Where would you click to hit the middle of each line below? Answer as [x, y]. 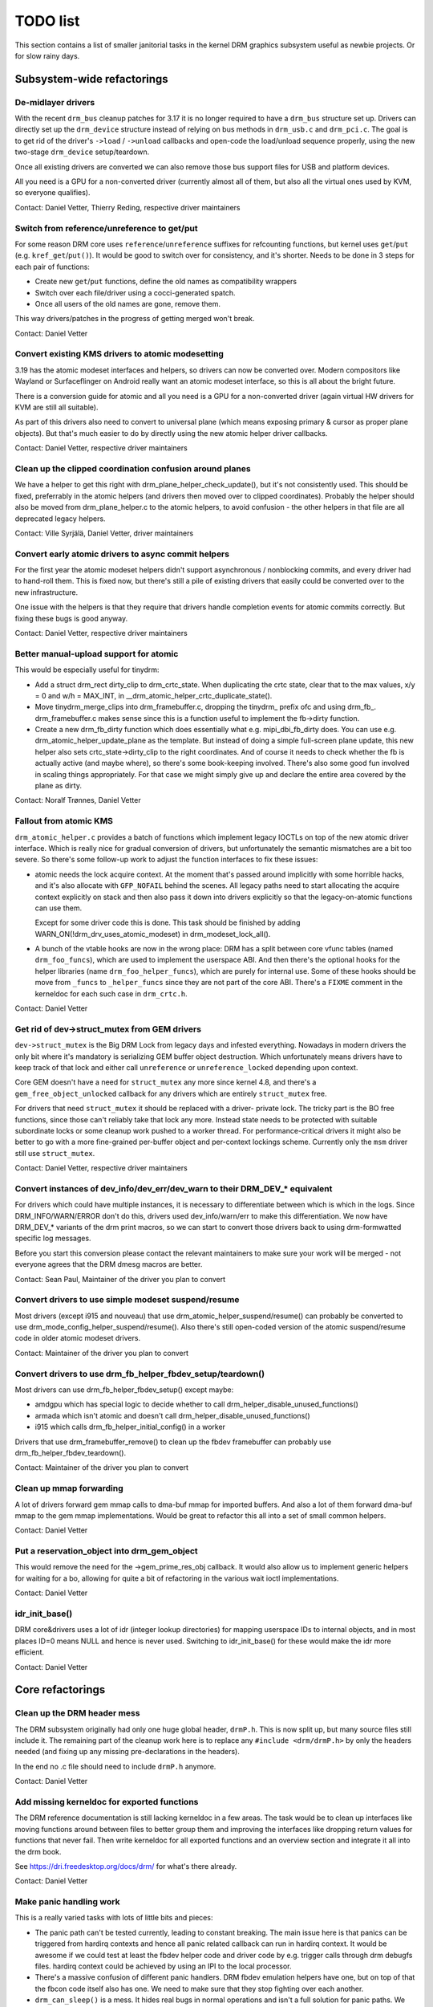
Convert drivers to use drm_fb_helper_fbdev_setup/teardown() [140, 1374]
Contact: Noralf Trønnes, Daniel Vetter [78, 800]
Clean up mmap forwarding [69, 1488]
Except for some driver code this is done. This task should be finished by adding [168, 922]
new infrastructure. [47, 592]
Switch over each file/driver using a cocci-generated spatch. [135, 292]
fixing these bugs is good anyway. [71, 618]
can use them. [59, 908]
